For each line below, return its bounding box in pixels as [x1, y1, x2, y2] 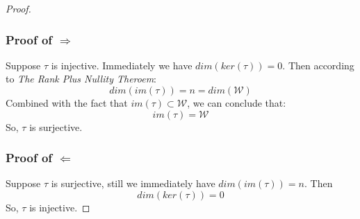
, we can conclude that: [187, 96, 286, 109]
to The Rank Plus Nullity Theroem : [6, 71, 157, 86]
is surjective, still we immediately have [51, 176, 215, 191]
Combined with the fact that [6, 96, 128, 109]
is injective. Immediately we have [51, 58, 193, 72]
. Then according [282, 58, 354, 72]
